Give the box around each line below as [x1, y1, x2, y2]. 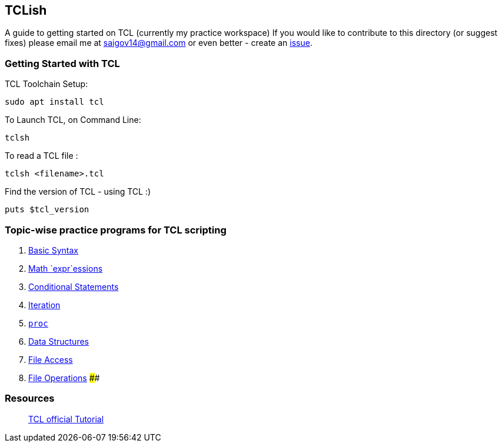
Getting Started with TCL [5, 57, 120, 69]
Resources [5, 392, 55, 405]
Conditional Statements [28, 281, 119, 292]
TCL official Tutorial [28, 413, 104, 424]
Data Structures [28, 336, 89, 346]
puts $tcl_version [5, 205, 89, 215]
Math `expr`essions [28, 263, 103, 273]
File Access [28, 354, 73, 365]
